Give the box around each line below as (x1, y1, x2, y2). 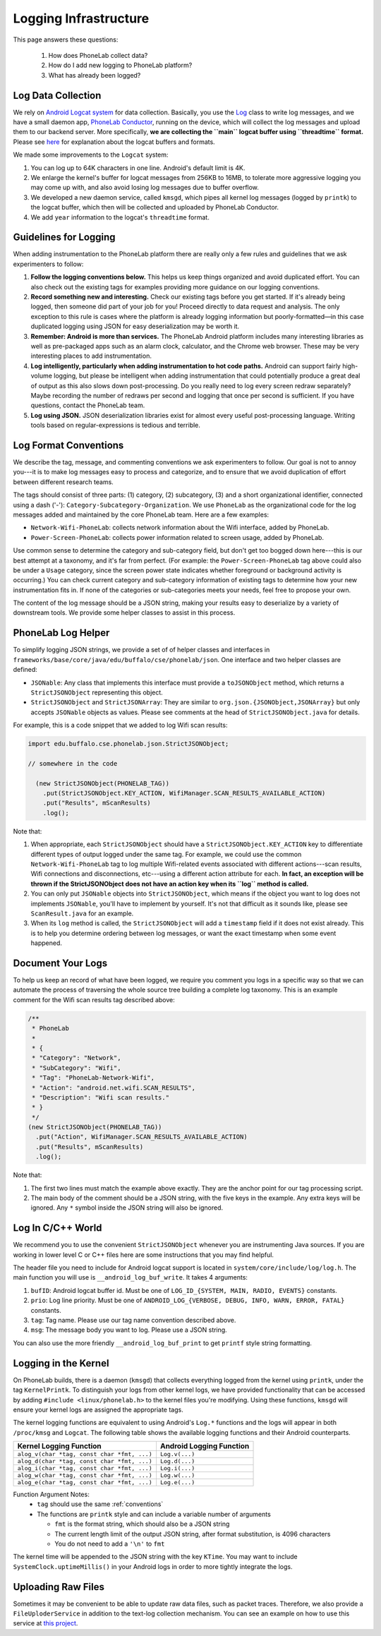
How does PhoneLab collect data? (48, 51, 148, 59)
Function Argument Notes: (13, 1490, 90, 1499)
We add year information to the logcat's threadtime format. (30, 212, 210, 222)
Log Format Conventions (13, 439, 124, 451)
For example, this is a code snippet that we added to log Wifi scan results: (13, 721, 228, 730)
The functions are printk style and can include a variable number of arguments (37, 1510, 271, 1518)
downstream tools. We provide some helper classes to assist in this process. (13, 608, 236, 617)
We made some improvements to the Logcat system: (13, 150, 169, 159)
